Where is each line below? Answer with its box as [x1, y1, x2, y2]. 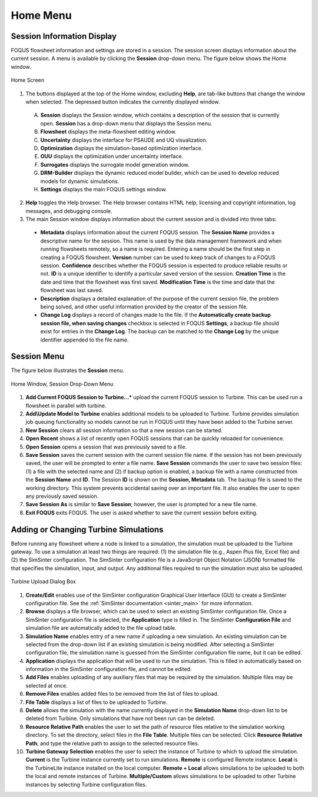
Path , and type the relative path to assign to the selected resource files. [25, 739, 200, 747]
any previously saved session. [25, 492, 99, 500]
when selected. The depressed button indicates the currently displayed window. [25, 98, 220, 105]
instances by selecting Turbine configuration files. [25, 781, 147, 788]
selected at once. [25, 682, 68, 689]
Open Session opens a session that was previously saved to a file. [25, 443, 187, 450]
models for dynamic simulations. [40, 177, 120, 185]
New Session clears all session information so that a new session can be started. [25, 427, 223, 434]
